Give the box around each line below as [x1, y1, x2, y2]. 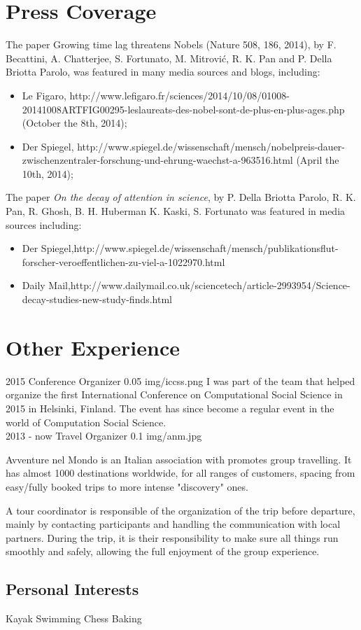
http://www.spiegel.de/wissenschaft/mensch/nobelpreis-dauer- [77, 139, 346, 153]
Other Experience [6, 332, 180, 361]
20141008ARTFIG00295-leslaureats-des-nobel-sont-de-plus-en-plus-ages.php [22, 101, 345, 116]
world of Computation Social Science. [6, 414, 167, 429]
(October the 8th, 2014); [22, 115, 127, 130]
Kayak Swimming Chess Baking [6, 611, 142, 626]
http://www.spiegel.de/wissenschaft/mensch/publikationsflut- [73, 241, 339, 255]
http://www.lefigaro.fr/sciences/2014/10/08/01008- [69, 87, 290, 102]
